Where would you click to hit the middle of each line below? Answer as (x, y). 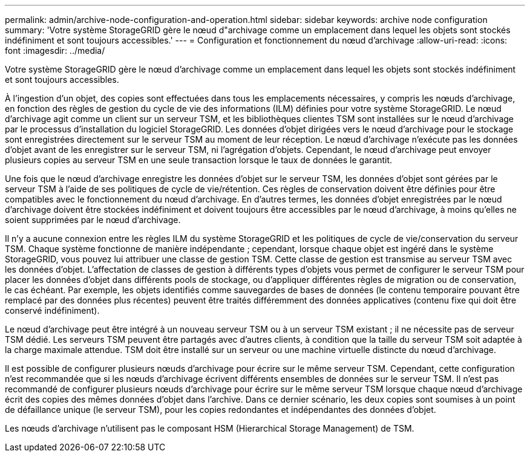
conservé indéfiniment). (52, 310)
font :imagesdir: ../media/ (55, 50)
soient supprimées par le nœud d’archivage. (93, 220)
